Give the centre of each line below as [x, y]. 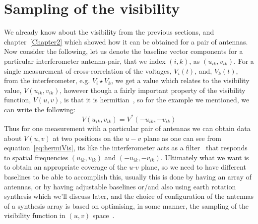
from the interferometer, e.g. [47, 80]
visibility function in [35, 215]
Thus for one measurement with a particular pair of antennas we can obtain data [127, 128]
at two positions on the [88, 138]
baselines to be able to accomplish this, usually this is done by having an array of [128, 176]
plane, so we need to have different [193, 167]
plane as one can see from [182, 138]
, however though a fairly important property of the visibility [153, 90]
